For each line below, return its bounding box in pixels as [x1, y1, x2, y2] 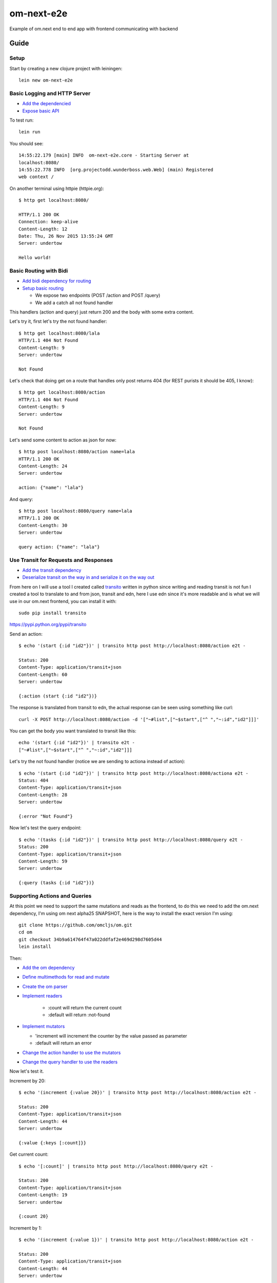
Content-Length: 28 [18, 792, 68, 798]
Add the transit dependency [22, 567, 82, 573]
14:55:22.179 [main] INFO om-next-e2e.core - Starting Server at [18, 152, 189, 159]
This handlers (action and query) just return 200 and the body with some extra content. [9, 308, 194, 315]
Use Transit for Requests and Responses [9, 556, 113, 563]
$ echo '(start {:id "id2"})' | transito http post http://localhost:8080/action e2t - [18, 643, 246, 649]
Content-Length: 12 [18, 226, 68, 232]
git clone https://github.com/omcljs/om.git [18, 922, 133, 928]
